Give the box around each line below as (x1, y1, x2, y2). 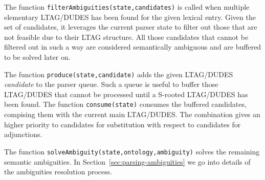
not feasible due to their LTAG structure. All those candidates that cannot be (4, 31, 249, 42)
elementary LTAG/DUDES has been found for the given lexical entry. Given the (4, 11, 256, 22)
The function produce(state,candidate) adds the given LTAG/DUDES (4, 69, 233, 79)
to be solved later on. (4, 52, 71, 62)
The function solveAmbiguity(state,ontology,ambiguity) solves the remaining (4, 146, 260, 156)
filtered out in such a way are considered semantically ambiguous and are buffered (4, 41, 261, 52)
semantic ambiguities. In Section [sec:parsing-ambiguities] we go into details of (4, 156, 251, 167)
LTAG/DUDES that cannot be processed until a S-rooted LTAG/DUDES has (4, 88, 248, 99)
